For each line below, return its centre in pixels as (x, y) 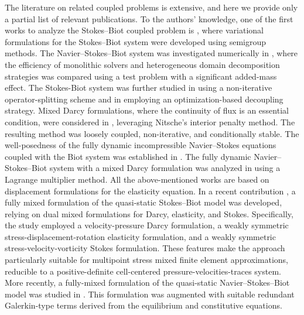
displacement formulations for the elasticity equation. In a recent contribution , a (150, 191)
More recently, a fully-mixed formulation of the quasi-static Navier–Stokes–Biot (147, 283)
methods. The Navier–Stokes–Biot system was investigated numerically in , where (151, 53)
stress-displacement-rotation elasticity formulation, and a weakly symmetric (140, 236)
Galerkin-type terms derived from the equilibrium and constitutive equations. (144, 305)
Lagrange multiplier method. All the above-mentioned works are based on (137, 179)
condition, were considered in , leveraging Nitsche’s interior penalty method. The (150, 121)
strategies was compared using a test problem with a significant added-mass (141, 76)
